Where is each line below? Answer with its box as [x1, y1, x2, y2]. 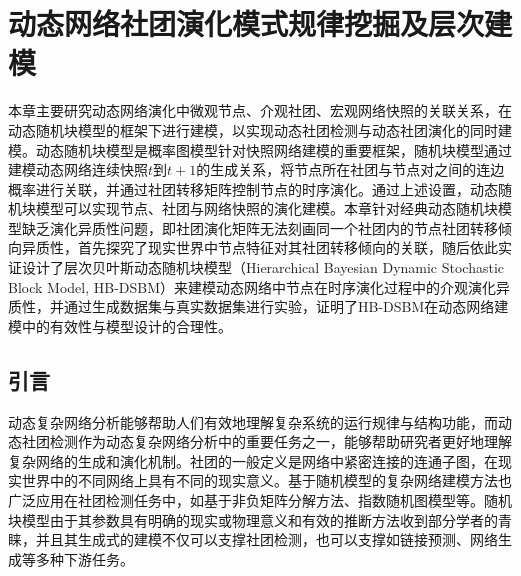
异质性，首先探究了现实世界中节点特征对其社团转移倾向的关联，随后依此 [21, 237, 498, 258]
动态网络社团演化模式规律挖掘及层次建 [8, 3, 513, 44]
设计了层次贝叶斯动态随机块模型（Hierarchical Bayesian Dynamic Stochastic [21, 257, 505, 278]
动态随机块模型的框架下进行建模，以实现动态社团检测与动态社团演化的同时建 [8, 119, 512, 140]
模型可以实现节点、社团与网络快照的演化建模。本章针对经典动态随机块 [35, 198, 498, 219]
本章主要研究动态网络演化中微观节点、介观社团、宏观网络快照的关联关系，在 [8, 100, 512, 121]
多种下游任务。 [35, 548, 134, 569]
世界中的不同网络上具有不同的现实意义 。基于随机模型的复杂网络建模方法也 [21, 470, 512, 491]
